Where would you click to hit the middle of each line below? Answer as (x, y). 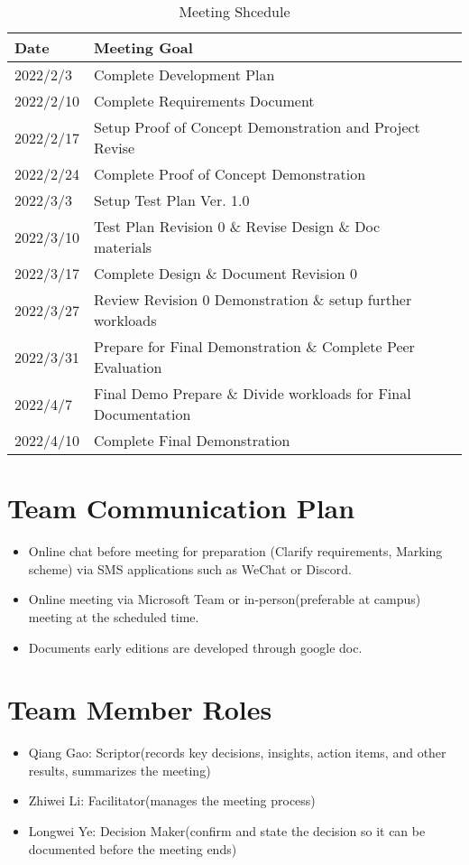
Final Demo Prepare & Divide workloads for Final (253, 393)
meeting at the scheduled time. (114, 616)
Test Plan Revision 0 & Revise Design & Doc (237, 226)
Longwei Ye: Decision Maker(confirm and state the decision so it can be (227, 831)
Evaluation (128, 367)
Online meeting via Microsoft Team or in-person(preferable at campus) (225, 599)
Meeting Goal (143, 47)
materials (123, 247)
